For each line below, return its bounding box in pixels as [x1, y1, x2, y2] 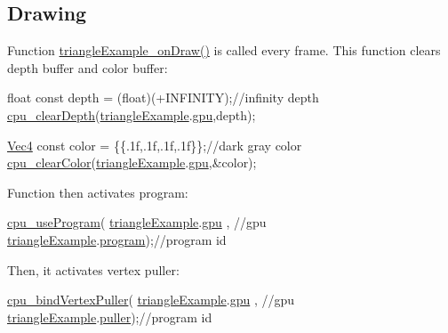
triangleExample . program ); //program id [7, 230, 227, 248]
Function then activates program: [7, 183, 188, 201]
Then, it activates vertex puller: [7, 260, 180, 279]
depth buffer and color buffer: [7, 58, 168, 77]
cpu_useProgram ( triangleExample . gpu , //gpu [7, 213, 267, 231]
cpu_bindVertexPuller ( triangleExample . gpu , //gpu [7, 290, 295, 309]
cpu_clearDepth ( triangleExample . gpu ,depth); [7, 105, 256, 124]
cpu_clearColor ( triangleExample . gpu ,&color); [7, 153, 257, 172]
